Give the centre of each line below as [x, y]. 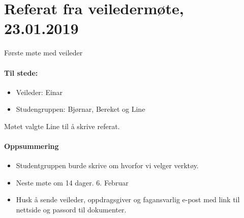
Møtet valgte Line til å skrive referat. [62, 126]
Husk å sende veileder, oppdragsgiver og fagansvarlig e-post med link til [128, 199]
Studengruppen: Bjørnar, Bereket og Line [81, 109]
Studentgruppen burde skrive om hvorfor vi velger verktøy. [107, 165]
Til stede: [21, 72]
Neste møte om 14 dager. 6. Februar [72, 182]
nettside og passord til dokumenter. [71, 210]
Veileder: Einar [39, 92]
